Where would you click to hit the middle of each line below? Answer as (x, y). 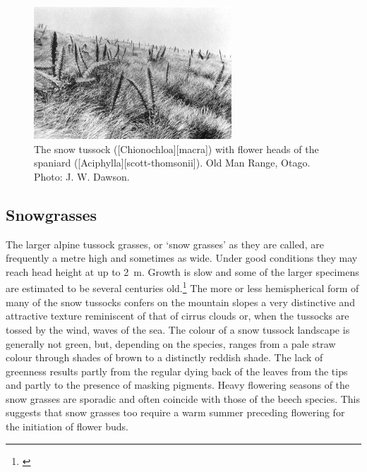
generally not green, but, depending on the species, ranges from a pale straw (171, 343)
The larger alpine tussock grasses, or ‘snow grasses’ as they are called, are (165, 244)
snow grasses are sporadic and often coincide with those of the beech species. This (183, 398)
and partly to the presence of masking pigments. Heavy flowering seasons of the (178, 385)
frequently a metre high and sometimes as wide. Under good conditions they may (182, 258)
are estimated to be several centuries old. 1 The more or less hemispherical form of (182, 287)
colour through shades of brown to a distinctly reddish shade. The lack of (164, 357)
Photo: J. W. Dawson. (82, 176)
